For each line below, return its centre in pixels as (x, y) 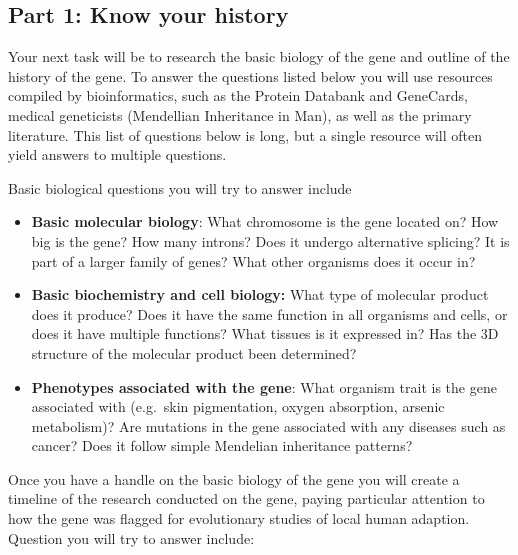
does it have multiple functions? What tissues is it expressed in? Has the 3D (265, 333)
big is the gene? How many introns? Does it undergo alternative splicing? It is (270, 240)
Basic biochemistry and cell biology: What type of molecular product (260, 294)
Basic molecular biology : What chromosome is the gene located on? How (265, 221)
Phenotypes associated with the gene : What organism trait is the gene (264, 386)
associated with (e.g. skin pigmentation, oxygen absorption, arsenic (238, 406)
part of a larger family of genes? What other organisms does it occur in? (253, 260)
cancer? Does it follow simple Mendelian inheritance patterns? (222, 445)
